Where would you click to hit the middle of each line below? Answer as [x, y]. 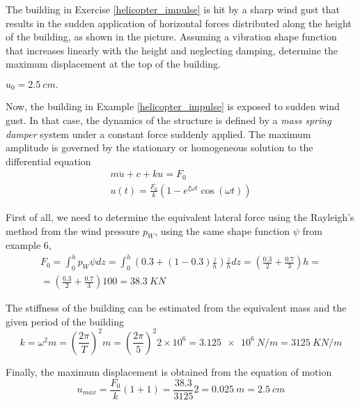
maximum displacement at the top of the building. [113, 64]
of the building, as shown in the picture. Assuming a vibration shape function [171, 37]
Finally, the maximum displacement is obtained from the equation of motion [169, 371]
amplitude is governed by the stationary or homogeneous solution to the [159, 147]
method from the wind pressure [73, 230]
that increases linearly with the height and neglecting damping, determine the [172, 50]
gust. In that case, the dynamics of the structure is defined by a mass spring [169, 120]
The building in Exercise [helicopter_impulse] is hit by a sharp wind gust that [173, 9]
